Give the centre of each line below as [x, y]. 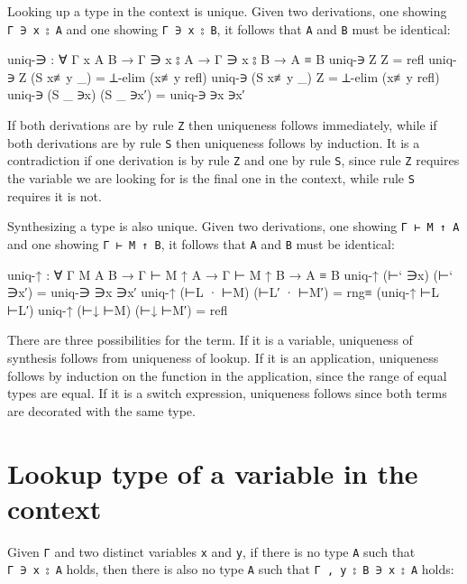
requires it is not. [55, 195]
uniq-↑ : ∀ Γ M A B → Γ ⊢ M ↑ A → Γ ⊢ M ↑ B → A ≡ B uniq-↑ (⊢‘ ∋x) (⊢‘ [230, 274]
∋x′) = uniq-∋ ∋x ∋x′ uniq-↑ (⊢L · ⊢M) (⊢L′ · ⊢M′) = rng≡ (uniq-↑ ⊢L [223, 292]
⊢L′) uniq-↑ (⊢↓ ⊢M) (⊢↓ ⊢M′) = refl [118, 309]
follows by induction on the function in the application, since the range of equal [227, 375]
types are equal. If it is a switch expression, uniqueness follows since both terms [227, 393]
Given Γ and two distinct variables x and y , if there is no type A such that [211, 551]
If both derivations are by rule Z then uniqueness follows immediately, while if [222, 125]
